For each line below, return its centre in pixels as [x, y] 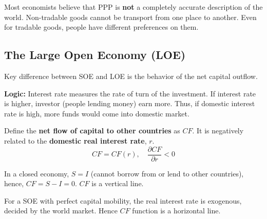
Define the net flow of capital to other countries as [92, 131]
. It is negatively [218, 131]
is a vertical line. [118, 183]
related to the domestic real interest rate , [75, 140]
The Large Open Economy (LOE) [95, 55]
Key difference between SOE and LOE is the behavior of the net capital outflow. [131, 76]
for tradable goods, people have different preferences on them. [101, 27]
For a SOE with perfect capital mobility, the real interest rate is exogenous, [123, 200]
